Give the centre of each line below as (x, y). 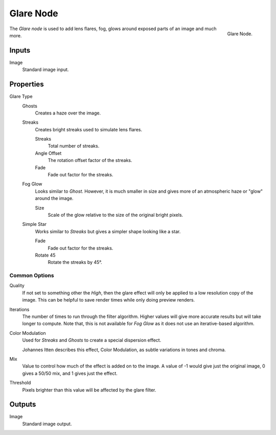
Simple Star (34, 224)
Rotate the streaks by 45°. (75, 262)
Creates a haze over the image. (68, 113)
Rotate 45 (45, 255)
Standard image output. (47, 424)
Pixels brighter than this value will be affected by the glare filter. (89, 390)
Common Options (32, 276)
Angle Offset (48, 153)
